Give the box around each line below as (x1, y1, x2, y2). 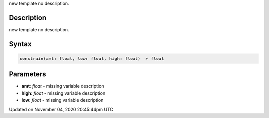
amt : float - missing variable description (21, 83, 104, 89)
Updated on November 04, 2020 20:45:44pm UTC (9, 106, 113, 112)
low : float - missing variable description (21, 97, 104, 103)
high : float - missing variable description (21, 90, 106, 96)
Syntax (9, 40, 32, 48)
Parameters (9, 70, 46, 79)
